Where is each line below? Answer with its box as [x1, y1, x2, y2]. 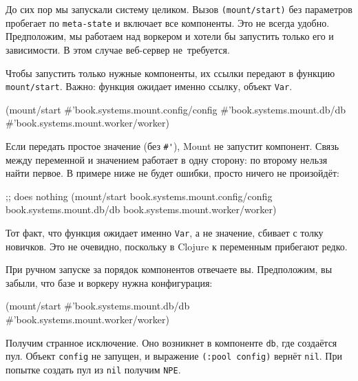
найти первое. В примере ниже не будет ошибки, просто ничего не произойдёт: [6, 166, 339, 180]
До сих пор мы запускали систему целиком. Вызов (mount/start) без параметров [6, 2, 352, 16]
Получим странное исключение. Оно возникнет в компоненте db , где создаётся [6, 335, 337, 349]
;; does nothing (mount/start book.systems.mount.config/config [6, 188, 273, 203]
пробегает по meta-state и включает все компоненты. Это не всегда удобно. [6, 15, 330, 30]
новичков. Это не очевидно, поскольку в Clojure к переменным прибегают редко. [6, 239, 348, 253]
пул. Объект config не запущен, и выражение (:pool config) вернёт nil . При [6, 349, 342, 363]
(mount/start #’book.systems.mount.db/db [6, 298, 190, 313]
